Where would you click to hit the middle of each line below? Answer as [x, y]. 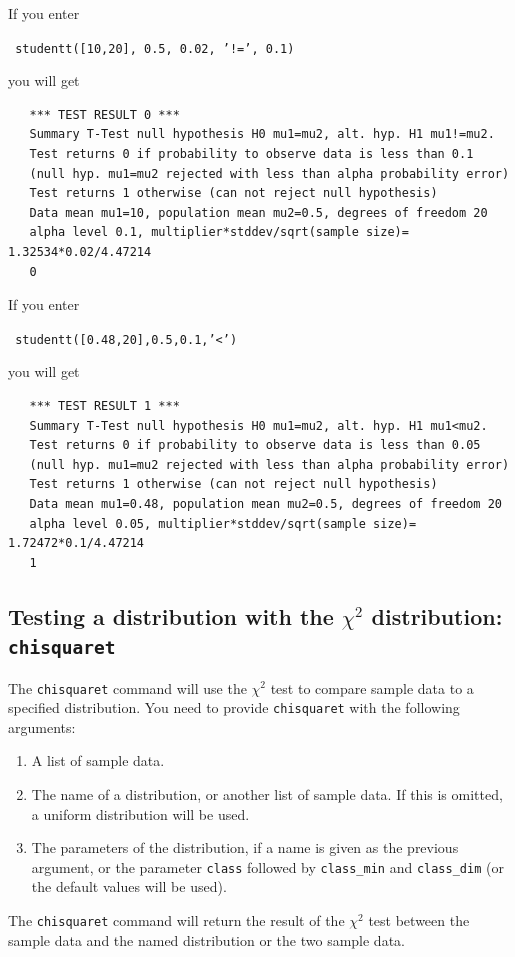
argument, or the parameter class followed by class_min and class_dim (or [267, 866]
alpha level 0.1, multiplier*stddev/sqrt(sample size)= [219, 232]
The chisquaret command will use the [127, 687]
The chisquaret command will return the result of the [176, 920]
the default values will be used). [129, 886]
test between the [419, 920]
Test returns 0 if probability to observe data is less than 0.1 [251, 154]
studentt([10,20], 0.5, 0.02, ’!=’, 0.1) [155, 48]
